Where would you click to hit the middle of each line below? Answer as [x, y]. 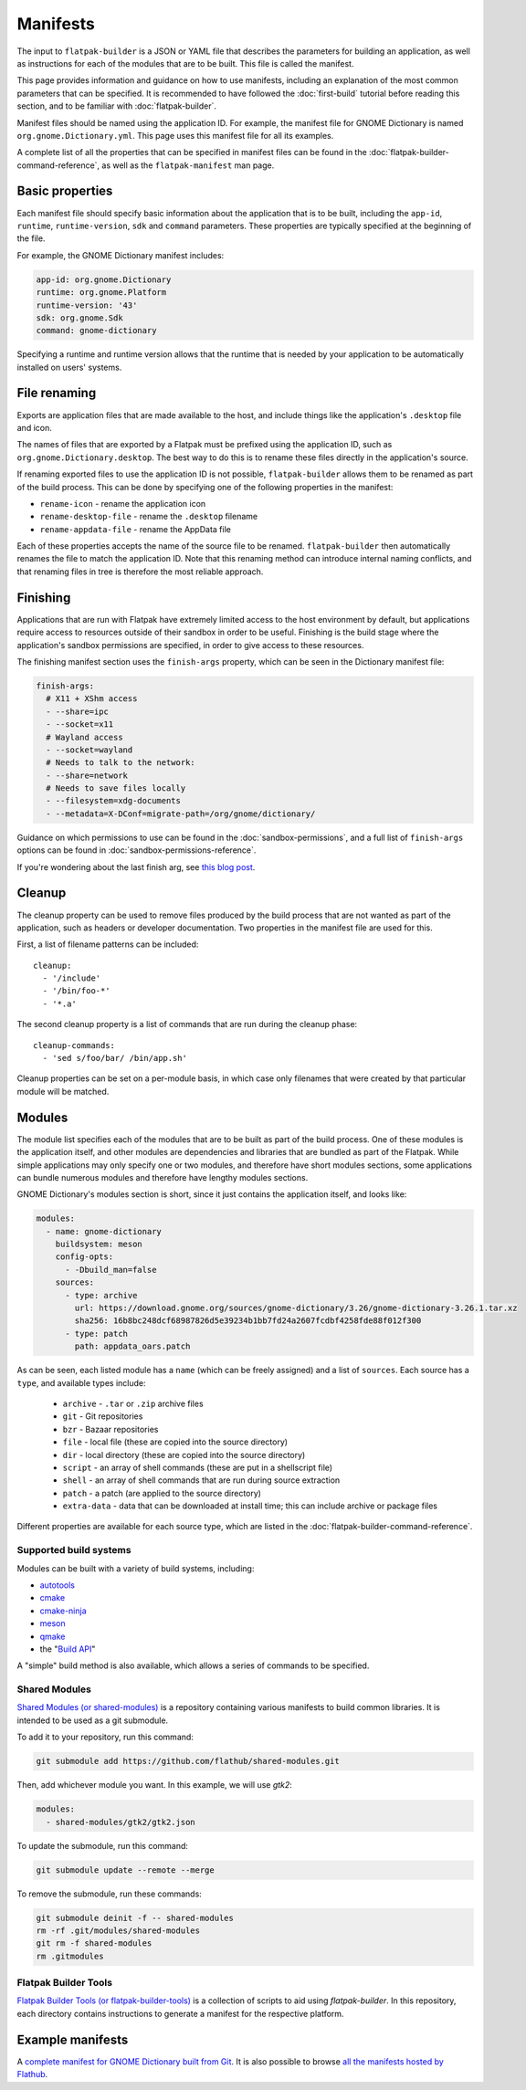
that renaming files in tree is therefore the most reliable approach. [140, 572]
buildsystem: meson [99, 1245]
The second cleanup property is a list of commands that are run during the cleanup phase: [187, 1024]
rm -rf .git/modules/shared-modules [118, 1930]
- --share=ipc [78, 711]
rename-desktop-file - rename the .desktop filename [149, 517]
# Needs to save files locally [116, 788]
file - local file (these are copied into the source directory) [175, 1442]
